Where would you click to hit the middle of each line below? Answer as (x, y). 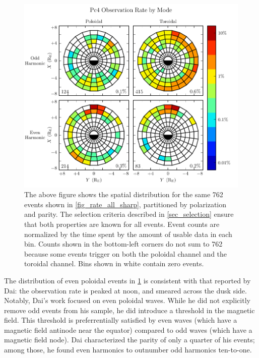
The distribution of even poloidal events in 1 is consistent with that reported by (127, 280)
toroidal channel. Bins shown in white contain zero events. (114, 263)
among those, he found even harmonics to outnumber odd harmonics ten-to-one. (128, 350)
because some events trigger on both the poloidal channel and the (126, 253)
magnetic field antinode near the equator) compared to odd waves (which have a (128, 330)
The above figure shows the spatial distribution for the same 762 (124, 194)
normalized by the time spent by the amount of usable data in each (128, 234)
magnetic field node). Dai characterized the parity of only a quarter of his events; (129, 340)
